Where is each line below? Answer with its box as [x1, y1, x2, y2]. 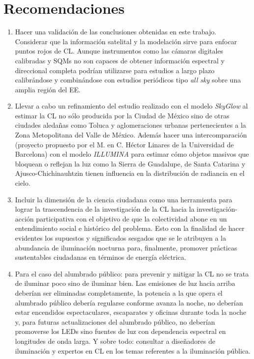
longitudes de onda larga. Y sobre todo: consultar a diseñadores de [15, 335, 215, 346]
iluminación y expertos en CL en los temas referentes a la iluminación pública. [15, 345, 251, 356]
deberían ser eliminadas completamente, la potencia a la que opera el [15, 287, 223, 298]
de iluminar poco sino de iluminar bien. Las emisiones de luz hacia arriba [15, 278, 235, 288]
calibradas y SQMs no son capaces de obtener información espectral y [15, 55, 225, 65]
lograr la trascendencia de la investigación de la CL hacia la [15, 204, 195, 214]
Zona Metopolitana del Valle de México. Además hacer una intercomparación [15, 130, 247, 140]
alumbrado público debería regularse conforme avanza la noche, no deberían [15, 297, 243, 307]
